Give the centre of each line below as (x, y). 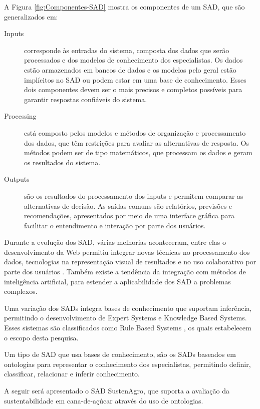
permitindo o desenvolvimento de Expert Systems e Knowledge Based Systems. (125, 318)
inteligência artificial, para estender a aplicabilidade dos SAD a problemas (117, 281)
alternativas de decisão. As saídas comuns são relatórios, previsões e (128, 206)
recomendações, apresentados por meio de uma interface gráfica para (129, 216)
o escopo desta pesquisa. (41, 337)
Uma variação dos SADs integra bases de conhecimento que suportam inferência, (128, 308)
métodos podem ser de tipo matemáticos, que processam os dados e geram (138, 152)
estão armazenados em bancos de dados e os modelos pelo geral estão (130, 69)
